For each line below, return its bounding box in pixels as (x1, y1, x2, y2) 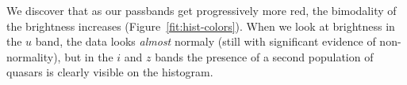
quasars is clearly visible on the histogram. (6, 64, 213, 80)
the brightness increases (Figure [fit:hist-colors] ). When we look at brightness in (6, 17, 395, 34)
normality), (6, 48, 61, 65)
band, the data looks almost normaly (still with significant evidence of (35, 33, 376, 50)
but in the (64, 48, 113, 65)
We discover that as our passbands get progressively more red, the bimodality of (6, 2, 397, 18)
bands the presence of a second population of (155, 48, 374, 65)
